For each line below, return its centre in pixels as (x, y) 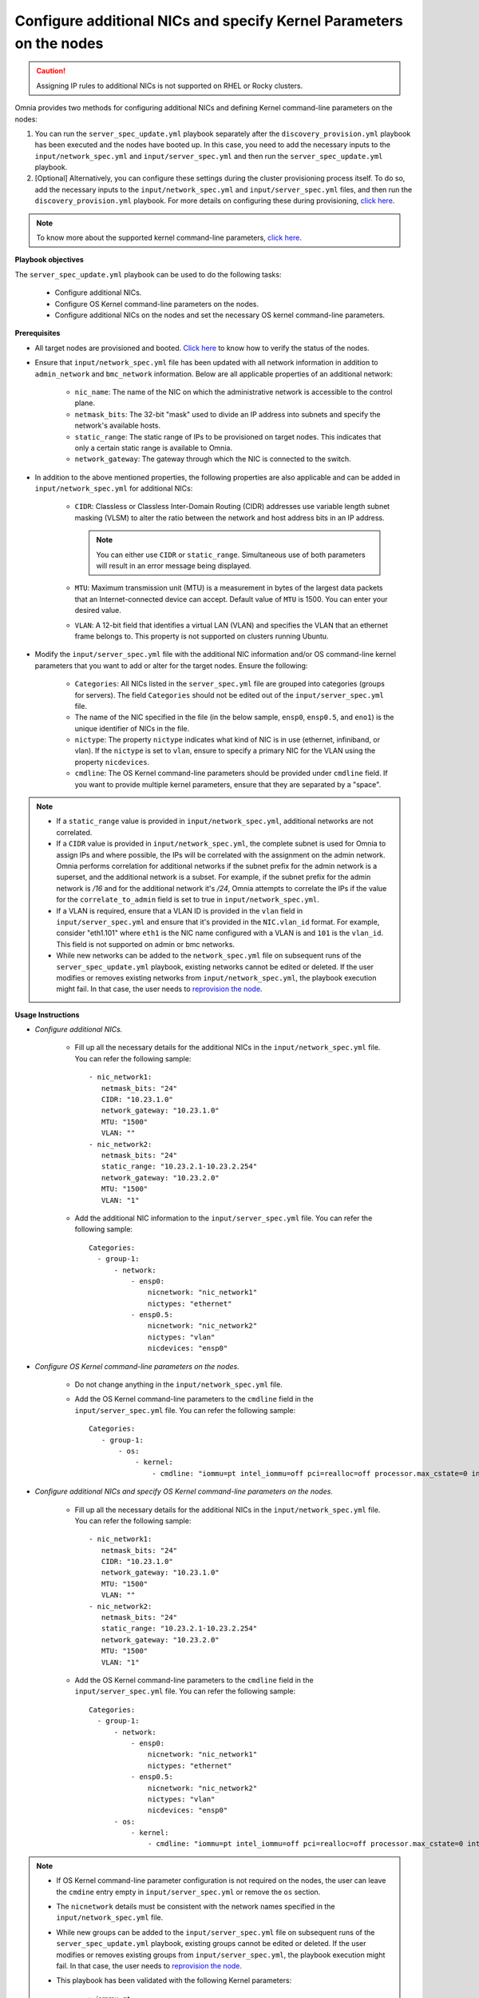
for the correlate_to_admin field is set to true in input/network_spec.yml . (188, 900)
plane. (85, 403)
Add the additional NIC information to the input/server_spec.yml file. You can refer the (224, 1218)
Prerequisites (38, 333)
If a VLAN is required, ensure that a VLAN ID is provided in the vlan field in (180, 910)
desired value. (98, 611)
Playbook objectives (49, 260)
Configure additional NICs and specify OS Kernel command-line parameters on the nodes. (184, 1491)
